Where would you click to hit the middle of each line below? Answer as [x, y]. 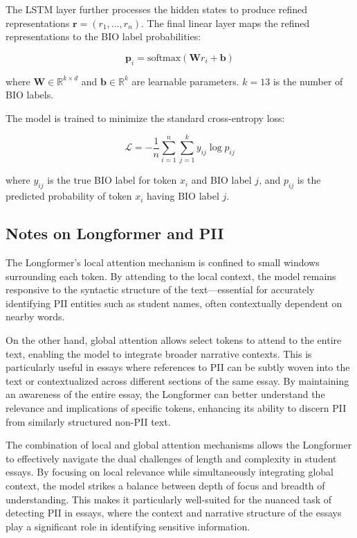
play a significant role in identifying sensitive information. [128, 526]
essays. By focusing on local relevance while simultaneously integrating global [170, 472]
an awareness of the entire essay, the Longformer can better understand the [165, 394]
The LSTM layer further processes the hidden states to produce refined [156, 9]
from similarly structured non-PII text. [88, 421]
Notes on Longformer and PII [115, 233]
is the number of [308, 81]
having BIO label [183, 196]
